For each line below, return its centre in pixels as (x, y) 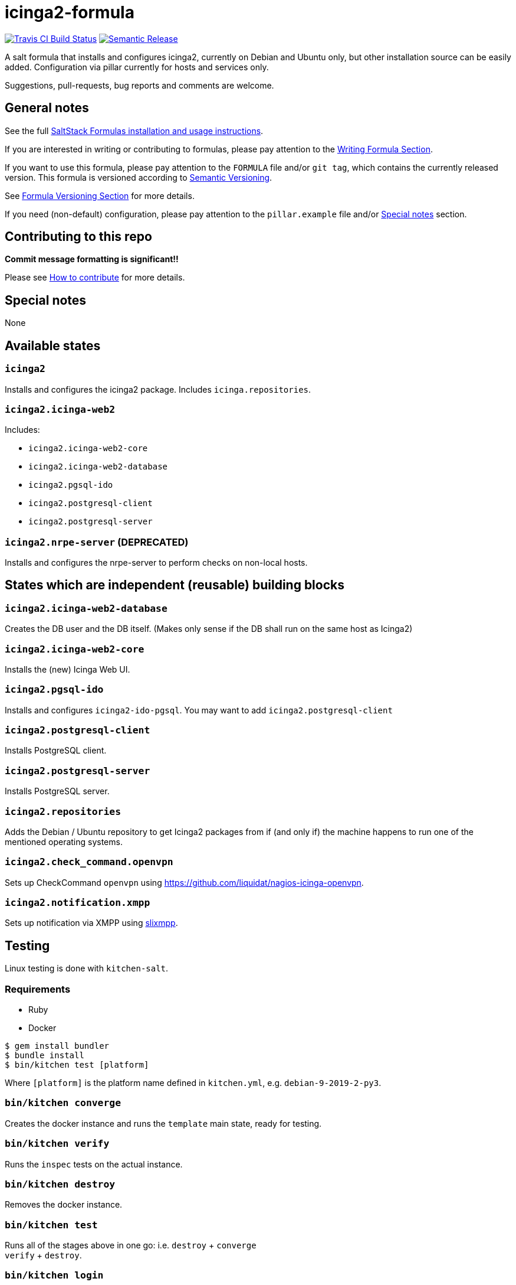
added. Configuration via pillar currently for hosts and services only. (137, 67)
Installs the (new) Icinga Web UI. (68, 669)
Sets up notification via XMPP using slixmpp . (91, 923)
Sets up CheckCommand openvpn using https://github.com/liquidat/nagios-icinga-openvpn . (184, 882)
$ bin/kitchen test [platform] (77, 1065)
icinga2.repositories (63, 811)
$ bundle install (45, 1056)
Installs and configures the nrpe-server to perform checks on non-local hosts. (156, 562)
